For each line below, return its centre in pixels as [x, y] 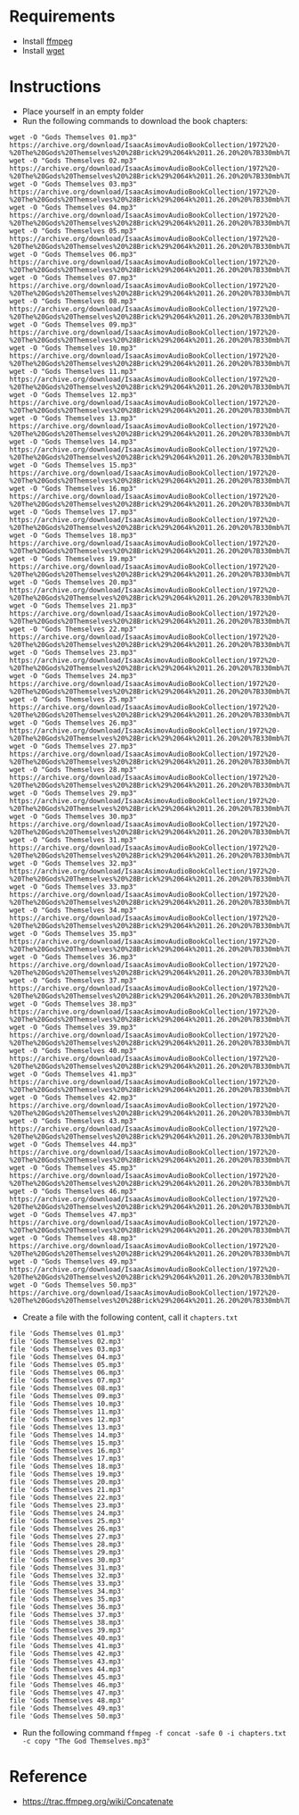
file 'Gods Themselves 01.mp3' [67, 1333]
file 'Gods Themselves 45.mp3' [67, 1677]
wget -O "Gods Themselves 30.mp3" [73, 816]
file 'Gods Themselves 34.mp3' [67, 1591]
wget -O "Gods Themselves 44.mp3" [73, 1144]
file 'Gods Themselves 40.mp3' [67, 1638]
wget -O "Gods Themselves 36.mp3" [73, 957]
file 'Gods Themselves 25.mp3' [67, 1521]
